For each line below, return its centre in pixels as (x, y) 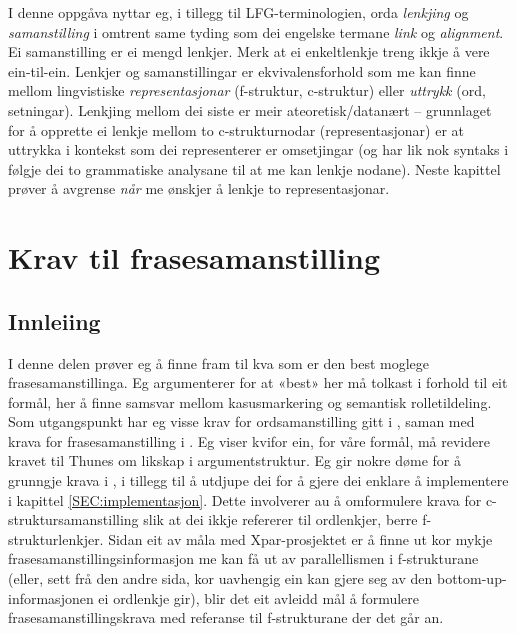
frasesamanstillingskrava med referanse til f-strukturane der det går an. (226, 617)
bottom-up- (471, 578)
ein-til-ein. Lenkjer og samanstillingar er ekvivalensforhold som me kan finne (242, 70)
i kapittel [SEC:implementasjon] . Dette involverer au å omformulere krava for (245, 499)
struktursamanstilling (73, 519)
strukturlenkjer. (56, 538)
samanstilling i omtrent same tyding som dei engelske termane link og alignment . (256, 31)
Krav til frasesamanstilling (194, 257)
